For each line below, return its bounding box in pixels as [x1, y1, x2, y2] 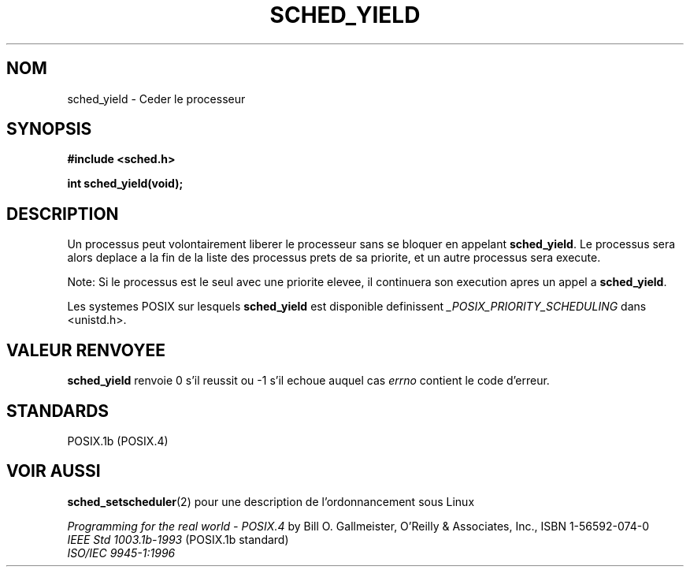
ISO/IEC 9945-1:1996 [67, 545, 176, 560]
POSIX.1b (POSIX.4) [67, 433, 169, 448]
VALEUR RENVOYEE [6, 340, 165, 360]
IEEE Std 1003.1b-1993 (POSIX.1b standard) [67, 532, 289, 546]
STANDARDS [6, 400, 109, 421]
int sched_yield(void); [67, 177, 184, 191]
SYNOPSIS [6, 119, 92, 140]
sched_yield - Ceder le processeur [67, 91, 246, 106]
